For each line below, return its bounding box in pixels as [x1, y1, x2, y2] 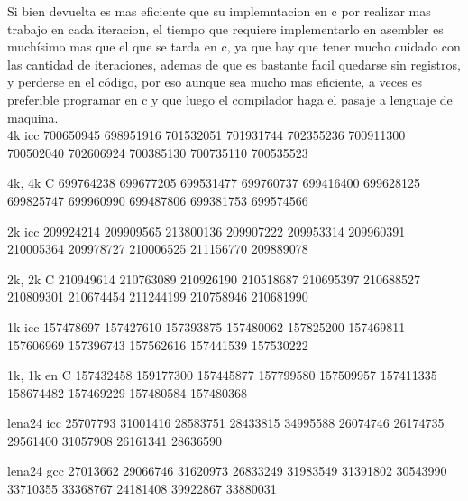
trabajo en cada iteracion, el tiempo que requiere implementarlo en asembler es [7, 19, 444, 38]
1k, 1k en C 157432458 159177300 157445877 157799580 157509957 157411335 [7, 366, 437, 385]
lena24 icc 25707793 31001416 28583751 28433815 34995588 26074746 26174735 [7, 413, 445, 432]
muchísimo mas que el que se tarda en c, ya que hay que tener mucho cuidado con [7, 37, 461, 56]
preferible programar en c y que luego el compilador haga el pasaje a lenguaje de [7, 89, 453, 108]
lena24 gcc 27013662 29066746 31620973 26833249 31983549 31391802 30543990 [7, 461, 447, 480]
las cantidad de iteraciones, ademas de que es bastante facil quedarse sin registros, [7, 54, 461, 73]
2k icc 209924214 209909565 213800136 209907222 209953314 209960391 [7, 221, 406, 240]
